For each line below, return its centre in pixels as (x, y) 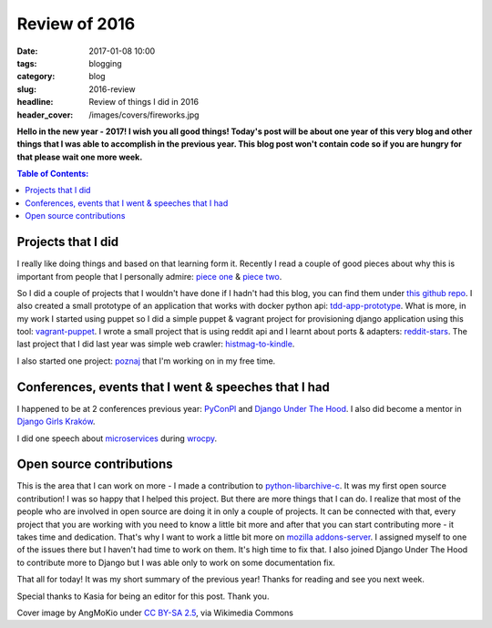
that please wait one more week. (80, 157)
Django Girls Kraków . (56, 422)
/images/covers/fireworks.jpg (144, 115)
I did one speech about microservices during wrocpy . (117, 438)
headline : (35, 102)
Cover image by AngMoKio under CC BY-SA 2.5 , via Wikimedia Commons (155, 613)
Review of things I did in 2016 (144, 102)
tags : (27, 63)
